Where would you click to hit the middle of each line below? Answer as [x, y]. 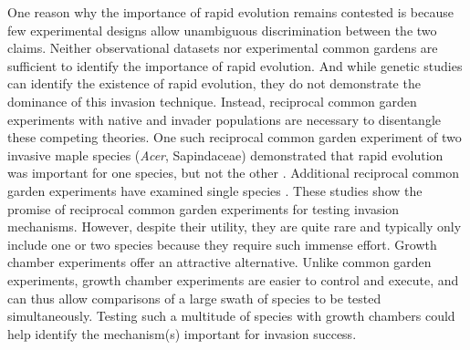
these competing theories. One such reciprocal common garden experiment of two [235, 137]
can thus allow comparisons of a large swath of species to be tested [194, 298]
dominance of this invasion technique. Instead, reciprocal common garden [212, 101]
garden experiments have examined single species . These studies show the [215, 190]
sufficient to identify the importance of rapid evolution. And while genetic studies [235, 65]
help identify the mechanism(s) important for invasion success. [182, 333]
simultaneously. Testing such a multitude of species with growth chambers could [231, 316]
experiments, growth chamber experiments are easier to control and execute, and [233, 279]
